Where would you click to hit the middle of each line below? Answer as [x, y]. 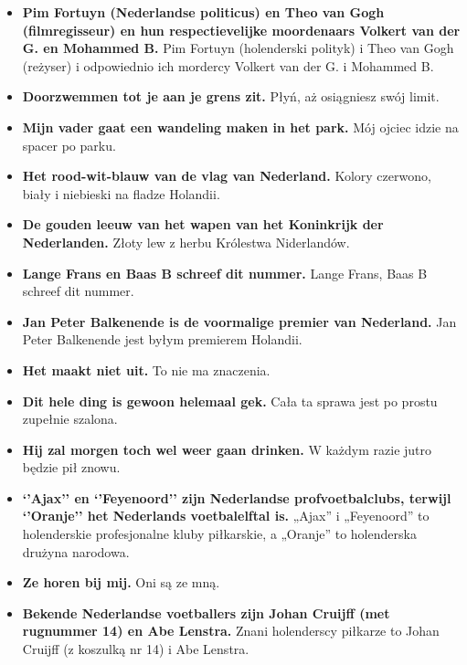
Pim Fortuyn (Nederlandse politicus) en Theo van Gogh [203, 12]
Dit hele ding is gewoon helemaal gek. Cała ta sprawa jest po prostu [230, 401]
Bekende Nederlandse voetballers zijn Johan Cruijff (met [206, 612]
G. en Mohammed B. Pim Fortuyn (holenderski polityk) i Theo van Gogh [238, 48]
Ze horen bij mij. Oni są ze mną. [121, 582]
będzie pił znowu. [71, 467]
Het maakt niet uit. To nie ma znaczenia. [146, 369]
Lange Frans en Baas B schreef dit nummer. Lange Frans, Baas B [225, 273]
